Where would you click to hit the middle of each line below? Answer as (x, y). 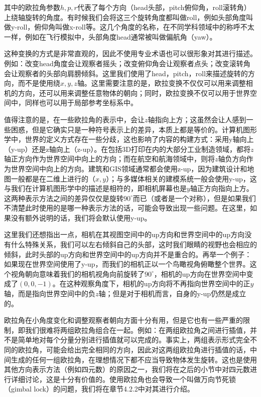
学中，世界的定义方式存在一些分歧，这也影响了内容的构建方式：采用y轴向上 (129, 139)
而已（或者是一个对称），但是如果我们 (194, 198)
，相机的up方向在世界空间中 (200, 273)
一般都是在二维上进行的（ (53, 178)
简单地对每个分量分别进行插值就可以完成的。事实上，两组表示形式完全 (134, 340)
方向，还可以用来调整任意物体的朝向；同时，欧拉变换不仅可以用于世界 (134, 92)
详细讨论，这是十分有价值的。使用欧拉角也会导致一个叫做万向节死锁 (123, 379)
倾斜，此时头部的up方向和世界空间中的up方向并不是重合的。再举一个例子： (128, 254)
